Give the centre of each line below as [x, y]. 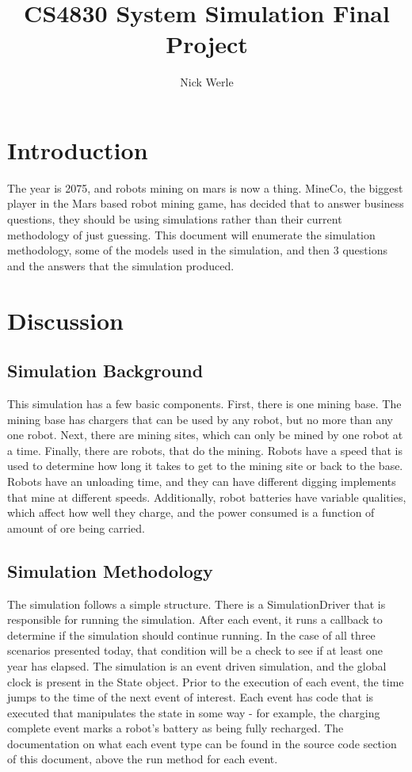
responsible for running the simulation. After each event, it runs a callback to [195, 619]
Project [207, 44]
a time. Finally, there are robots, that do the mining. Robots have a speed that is [205, 450]
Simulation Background [105, 371]
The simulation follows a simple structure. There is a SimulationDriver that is [196, 604]
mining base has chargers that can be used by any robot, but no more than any [200, 419]
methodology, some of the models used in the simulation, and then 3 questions [197, 250]
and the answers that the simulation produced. [121, 265]
